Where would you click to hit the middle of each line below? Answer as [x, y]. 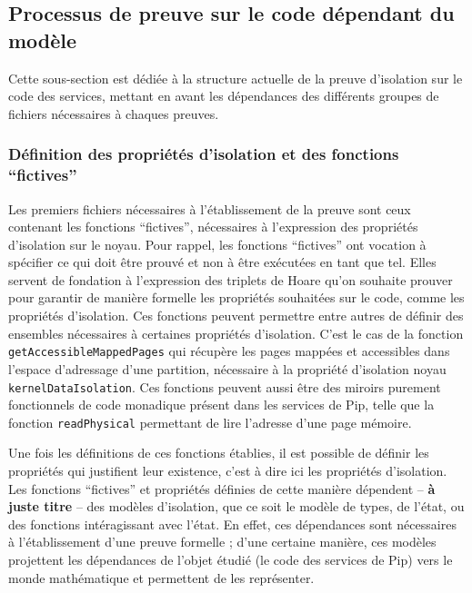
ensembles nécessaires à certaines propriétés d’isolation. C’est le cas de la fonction [236, 333]
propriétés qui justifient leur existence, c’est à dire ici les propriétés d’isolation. [228, 471]
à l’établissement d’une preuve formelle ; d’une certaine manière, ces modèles [222, 542]
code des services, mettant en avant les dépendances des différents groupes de [224, 96]
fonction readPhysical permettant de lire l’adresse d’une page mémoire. [210, 422]
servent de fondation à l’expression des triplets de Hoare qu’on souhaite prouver [231, 279]
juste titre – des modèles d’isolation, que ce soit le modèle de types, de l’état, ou [236, 506]
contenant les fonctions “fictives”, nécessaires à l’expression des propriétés [213, 227]
